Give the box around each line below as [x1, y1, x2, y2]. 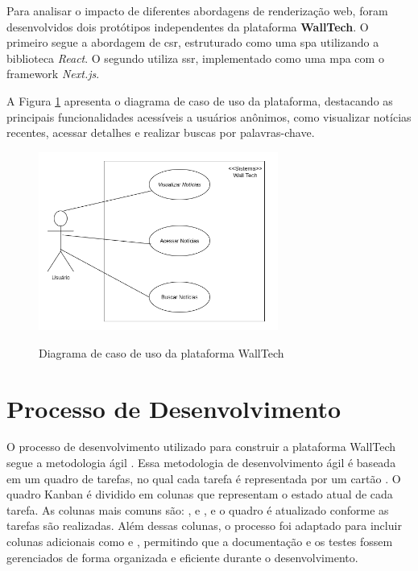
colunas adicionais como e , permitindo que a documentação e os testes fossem [6, 533, 393, 549]
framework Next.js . [6, 65, 100, 82]
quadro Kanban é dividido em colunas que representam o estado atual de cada [6, 486, 393, 503]
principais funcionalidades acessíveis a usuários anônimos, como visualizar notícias [6, 108, 412, 125]
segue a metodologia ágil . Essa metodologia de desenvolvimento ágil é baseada [6, 454, 396, 471]
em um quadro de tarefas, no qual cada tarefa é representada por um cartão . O [6, 470, 401, 486]
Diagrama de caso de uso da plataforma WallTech [39, 344, 284, 361]
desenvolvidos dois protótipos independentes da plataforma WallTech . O [6, 18, 369, 35]
